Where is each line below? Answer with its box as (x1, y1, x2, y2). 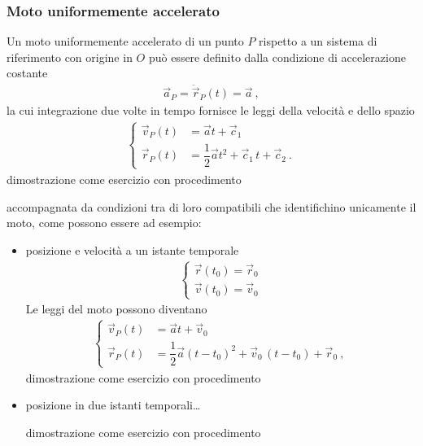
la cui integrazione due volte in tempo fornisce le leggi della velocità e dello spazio (7, 102, 415, 119)
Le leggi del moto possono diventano (25, 300, 207, 317)
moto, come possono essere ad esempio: (7, 214, 202, 231)
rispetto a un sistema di (259, 33, 377, 50)
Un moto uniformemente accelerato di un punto (7, 33, 244, 50)
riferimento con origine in (7, 48, 133, 65)
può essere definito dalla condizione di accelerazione (148, 48, 406, 65)
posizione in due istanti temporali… (25, 396, 201, 413)
